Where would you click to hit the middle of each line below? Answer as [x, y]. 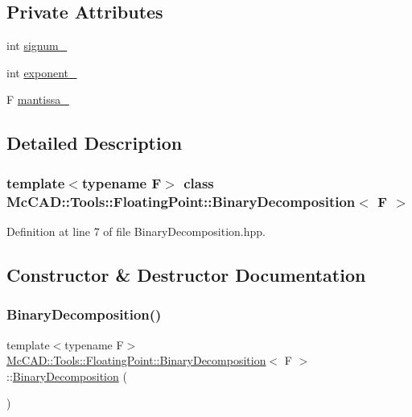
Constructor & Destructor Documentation [186, 274]
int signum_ [37, 45]
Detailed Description [95, 143]
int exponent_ [42, 72]
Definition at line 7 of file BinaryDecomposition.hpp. [136, 231]
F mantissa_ [38, 99]
